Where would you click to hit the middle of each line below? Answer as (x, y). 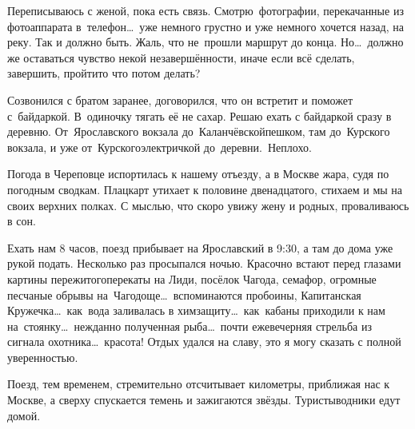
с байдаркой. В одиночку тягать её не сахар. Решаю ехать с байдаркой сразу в (200, 115)
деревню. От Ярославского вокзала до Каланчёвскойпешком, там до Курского (199, 131)
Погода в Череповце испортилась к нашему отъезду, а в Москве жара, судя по (198, 174)
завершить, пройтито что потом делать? (104, 73)
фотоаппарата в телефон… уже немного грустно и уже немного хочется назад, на (206, 26)
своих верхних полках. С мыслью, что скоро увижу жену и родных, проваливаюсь (208, 205)
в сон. (22, 221)
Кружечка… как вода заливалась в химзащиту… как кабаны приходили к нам (196, 310)
